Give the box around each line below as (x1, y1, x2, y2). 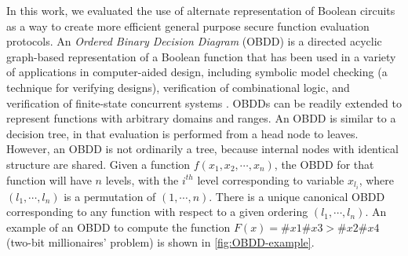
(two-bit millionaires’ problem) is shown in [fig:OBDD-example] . (6, 234, 315, 251)
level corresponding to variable (197, 171, 344, 188)
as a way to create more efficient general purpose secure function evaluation (6, 17, 370, 34)
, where (359, 171, 395, 188)
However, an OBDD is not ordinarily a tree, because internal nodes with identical (6, 141, 399, 157)
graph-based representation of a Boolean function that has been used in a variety (6, 48, 396, 64)
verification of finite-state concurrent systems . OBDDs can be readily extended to (6, 94, 402, 111)
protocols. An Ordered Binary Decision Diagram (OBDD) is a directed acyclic (6, 33, 382, 49)
